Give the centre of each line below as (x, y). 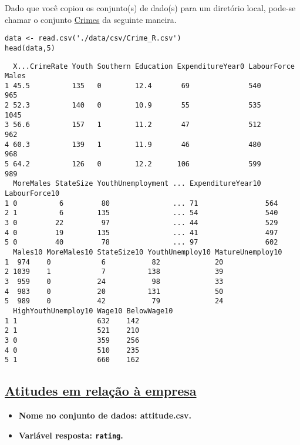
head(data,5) (30, 48)
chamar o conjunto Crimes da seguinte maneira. (91, 19)
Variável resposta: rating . (71, 435)
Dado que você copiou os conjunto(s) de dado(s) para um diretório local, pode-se (150, 8)
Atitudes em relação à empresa (101, 391)
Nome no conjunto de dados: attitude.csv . (105, 415)
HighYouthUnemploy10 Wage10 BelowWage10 (93, 311)
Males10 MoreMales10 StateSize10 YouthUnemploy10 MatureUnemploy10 (148, 252)
